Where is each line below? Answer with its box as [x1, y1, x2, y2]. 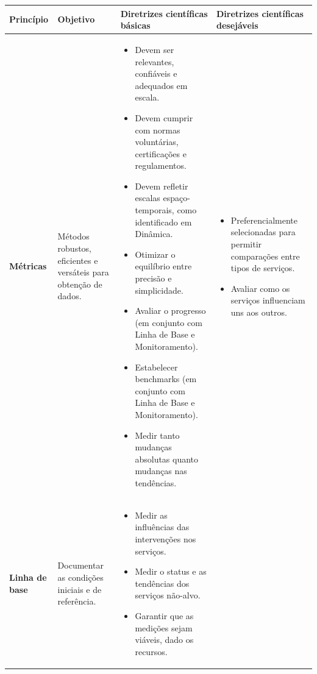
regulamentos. [135, 159, 187, 172]
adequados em [135, 79, 188, 91]
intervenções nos [135, 532, 196, 545]
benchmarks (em [135, 372, 197, 385]
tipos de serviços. [230, 261, 295, 274]
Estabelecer [135, 360, 178, 373]
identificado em [135, 215, 192, 228]
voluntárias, [135, 135, 179, 148]
